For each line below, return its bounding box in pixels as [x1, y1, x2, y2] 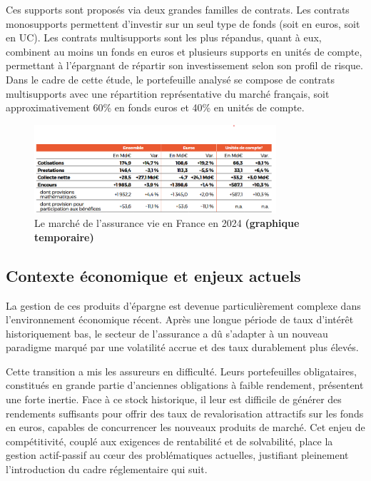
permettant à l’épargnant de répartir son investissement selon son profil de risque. [6, 58, 363, 73]
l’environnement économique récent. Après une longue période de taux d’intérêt [6, 312, 354, 327]
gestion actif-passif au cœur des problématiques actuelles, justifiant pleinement [6, 447, 349, 462]
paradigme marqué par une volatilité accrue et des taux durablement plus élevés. [6, 340, 359, 355]
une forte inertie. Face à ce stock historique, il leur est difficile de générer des [6, 392, 342, 407]
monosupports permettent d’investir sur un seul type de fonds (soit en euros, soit [6, 16, 360, 31]
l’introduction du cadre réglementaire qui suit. [6, 462, 208, 477]
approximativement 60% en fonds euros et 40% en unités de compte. [6, 100, 305, 115]
